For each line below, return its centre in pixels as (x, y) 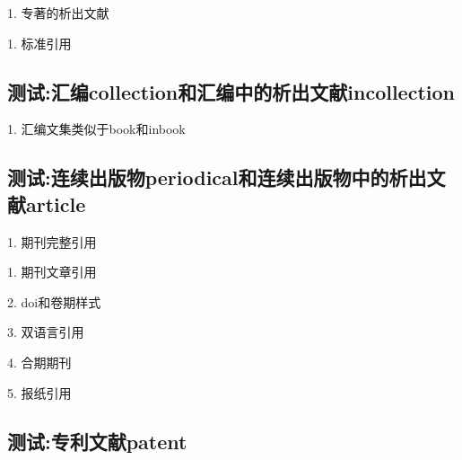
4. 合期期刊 (39, 362)
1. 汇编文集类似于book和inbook (96, 129)
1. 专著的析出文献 (58, 13)
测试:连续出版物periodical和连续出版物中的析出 (217, 177)
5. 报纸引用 (39, 392)
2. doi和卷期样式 (54, 301)
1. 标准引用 (39, 43)
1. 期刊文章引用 (52, 272)
